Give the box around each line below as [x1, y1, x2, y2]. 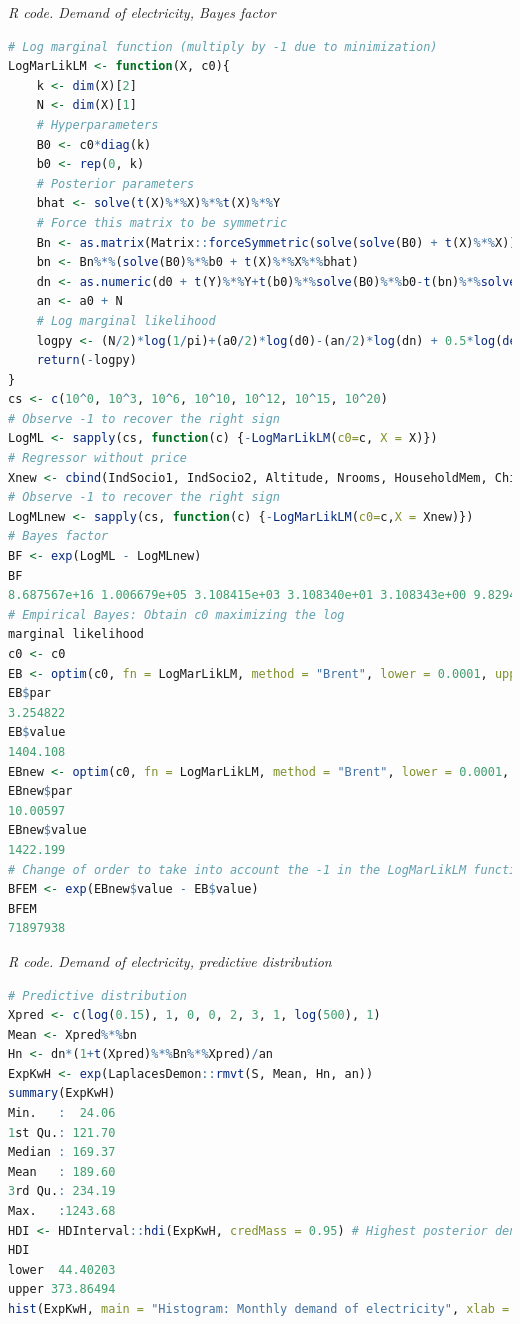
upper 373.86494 [8, 1282, 116, 1297]
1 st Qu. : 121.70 [8, 1125, 116, 1140]
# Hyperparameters [36, 117, 159, 132]
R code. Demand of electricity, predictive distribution [8, 950, 332, 971]
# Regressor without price [8, 451, 187, 466]
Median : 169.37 [8, 1145, 116, 1160]
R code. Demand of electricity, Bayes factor [8, 2, 276, 22]
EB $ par [8, 686, 51, 701]
